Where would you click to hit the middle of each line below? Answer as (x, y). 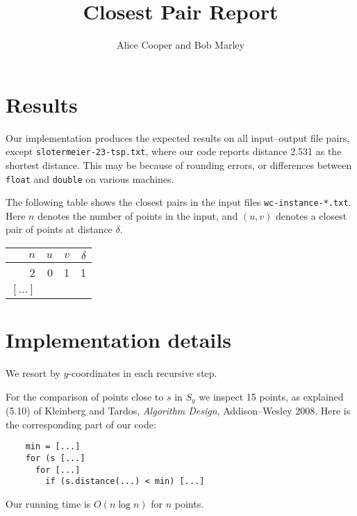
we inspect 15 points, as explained (271, 396)
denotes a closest (312, 215)
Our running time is (48, 503)
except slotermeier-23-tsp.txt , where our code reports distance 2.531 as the (174, 151)
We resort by (33, 373)
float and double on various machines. (90, 178)
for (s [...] (55, 459)
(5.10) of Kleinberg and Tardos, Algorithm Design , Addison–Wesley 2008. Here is (178, 411)
